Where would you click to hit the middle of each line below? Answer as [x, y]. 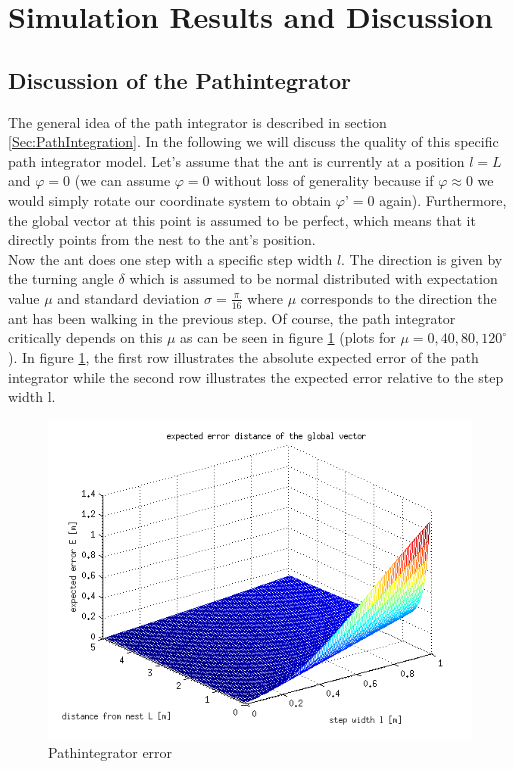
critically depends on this [85, 337]
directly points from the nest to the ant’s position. [162, 239]
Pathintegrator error [110, 752]
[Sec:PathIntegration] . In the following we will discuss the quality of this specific [253, 141]
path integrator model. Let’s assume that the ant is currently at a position [236, 160]
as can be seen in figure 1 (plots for [287, 337]
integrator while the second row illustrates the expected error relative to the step [256, 376]
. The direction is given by [422, 258]
